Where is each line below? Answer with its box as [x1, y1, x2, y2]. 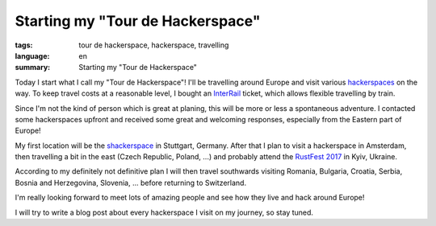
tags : [15, 40, 33, 50]
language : [15, 51, 50, 60]
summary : [15, 63, 51, 72]
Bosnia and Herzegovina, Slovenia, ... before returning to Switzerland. [15, 178, 246, 187]
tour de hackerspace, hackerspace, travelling [78, 40, 229, 50]
